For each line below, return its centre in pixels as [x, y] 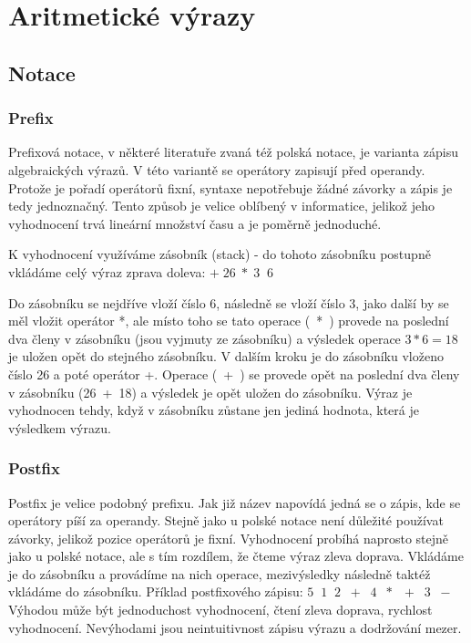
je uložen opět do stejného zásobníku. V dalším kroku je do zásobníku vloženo [226, 356]
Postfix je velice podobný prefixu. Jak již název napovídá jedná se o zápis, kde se [235, 502]
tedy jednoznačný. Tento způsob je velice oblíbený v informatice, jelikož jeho [221, 206]
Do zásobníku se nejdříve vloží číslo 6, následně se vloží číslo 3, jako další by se [229, 302]
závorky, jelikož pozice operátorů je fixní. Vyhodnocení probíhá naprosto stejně [229, 538]
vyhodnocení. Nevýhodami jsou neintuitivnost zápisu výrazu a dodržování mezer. [235, 627]
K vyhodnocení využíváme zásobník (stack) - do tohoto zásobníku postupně [220, 254]
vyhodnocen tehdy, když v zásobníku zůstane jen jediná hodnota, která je [214, 410]
